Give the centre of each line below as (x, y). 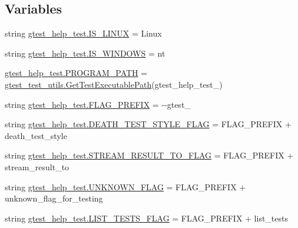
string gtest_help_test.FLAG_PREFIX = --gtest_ (98, 104)
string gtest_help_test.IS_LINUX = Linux (83, 33)
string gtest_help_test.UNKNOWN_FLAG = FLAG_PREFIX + (125, 186)
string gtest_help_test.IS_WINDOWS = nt (85, 53)
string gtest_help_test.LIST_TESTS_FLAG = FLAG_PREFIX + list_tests (147, 218)
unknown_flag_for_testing (54, 198)
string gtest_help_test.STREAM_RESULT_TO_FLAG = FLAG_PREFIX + (149, 155)
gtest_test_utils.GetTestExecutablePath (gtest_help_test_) (114, 84)
